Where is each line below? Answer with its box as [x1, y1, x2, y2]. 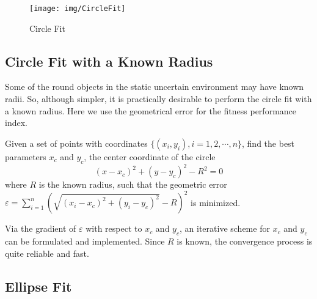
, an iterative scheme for [180, 222, 270, 235]
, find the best [242, 136, 295, 149]
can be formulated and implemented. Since [5, 235, 165, 248]
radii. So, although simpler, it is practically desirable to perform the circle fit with [5, 92, 312, 105]
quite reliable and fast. [5, 246, 89, 259]
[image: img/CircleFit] [29, 4, 126, 13]
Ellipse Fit [5, 276, 72, 295]
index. [5, 116, 27, 129]
